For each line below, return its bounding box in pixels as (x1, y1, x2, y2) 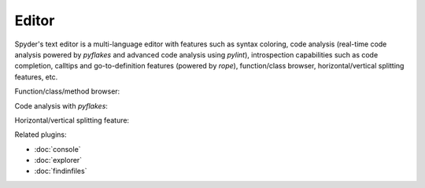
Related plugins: (14, 130, 67, 139)
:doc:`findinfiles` (34, 166, 87, 176)
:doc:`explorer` (34, 156, 83, 165)
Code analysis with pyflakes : (14, 101, 108, 110)
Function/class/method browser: (14, 87, 120, 96)
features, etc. (14, 72, 58, 82)
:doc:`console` (34, 144, 82, 153)
